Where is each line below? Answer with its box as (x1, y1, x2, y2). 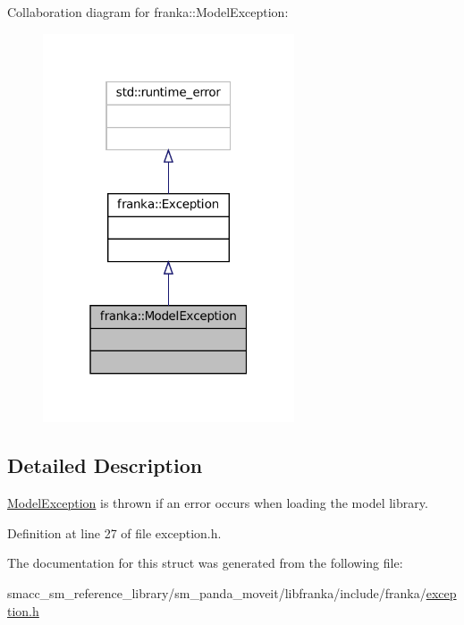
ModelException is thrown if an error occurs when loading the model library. (7, 494, 428, 512)
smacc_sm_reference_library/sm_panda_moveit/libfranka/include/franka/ (7, 583, 426, 602)
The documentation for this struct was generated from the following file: (7, 553, 403, 572)
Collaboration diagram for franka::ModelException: (7, 3, 289, 21)
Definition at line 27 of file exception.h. (7, 523, 222, 542)
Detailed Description (7, 452, 203, 479)
